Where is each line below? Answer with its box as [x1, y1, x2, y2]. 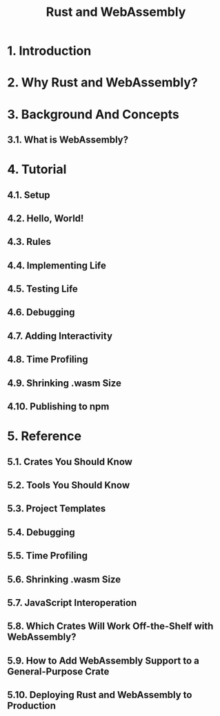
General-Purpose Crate [7, 665, 110, 677]
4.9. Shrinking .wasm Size [7, 377, 122, 389]
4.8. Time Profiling [7, 354, 88, 365]
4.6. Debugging [7, 306, 75, 318]
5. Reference [7, 428, 81, 444]
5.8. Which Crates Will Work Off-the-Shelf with [7, 621, 214, 632]
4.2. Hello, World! [7, 212, 84, 224]
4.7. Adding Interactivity [7, 330, 112, 342]
